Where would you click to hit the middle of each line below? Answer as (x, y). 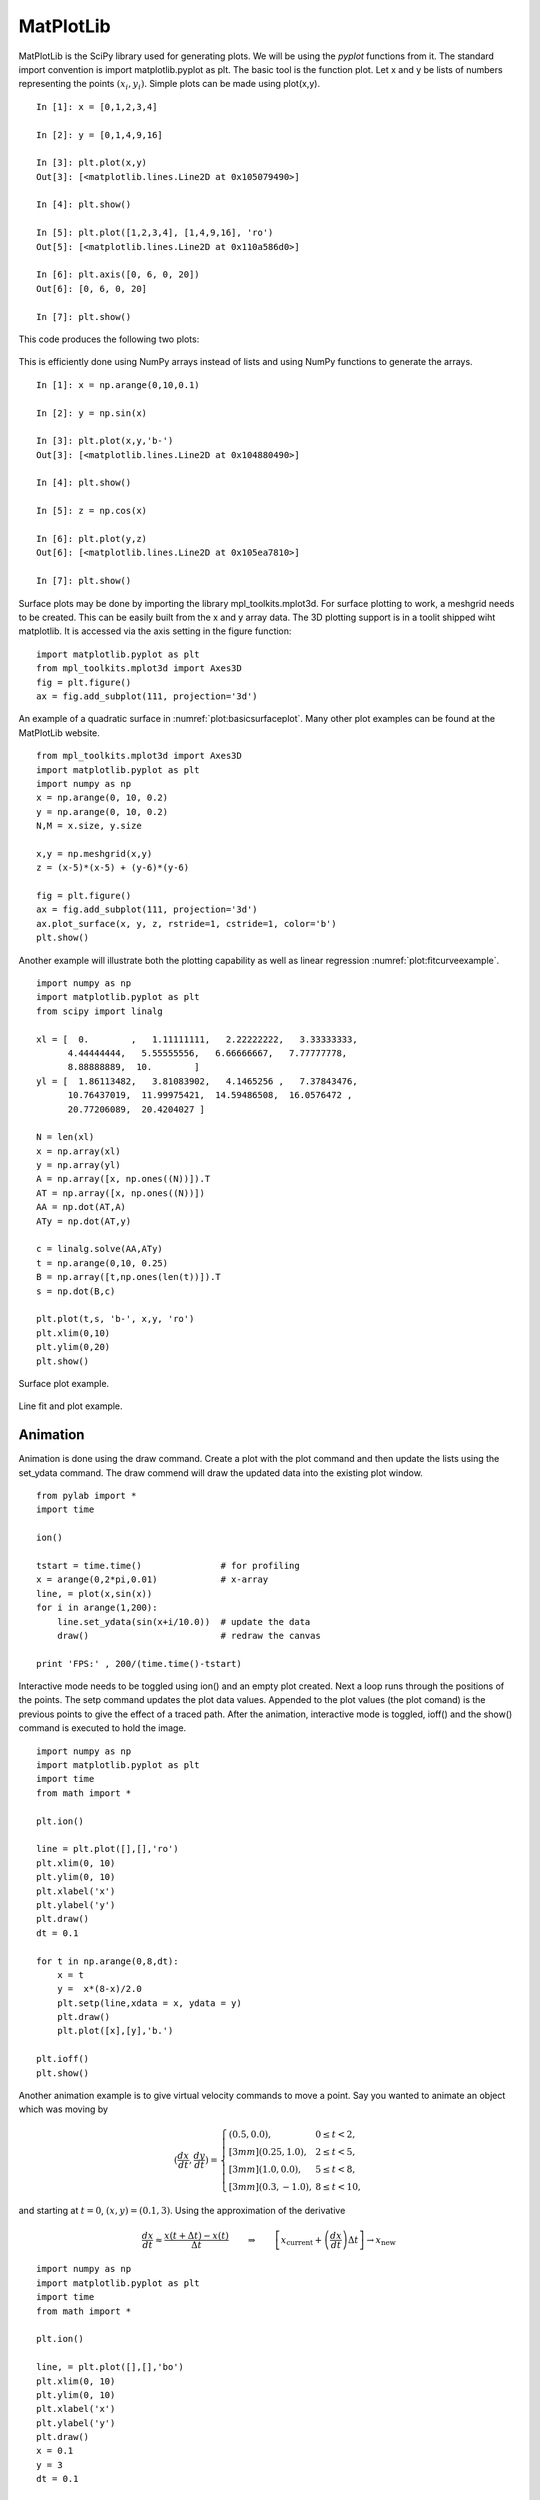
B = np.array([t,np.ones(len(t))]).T (129, 1277)
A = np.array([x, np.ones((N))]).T (123, 1179)
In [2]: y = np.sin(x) (92, 413)
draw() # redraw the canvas (189, 1635)
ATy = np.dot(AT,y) (84, 1221)
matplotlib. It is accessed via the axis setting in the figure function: (155, 631)
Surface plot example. (64, 1383)
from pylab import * (86, 1495)
